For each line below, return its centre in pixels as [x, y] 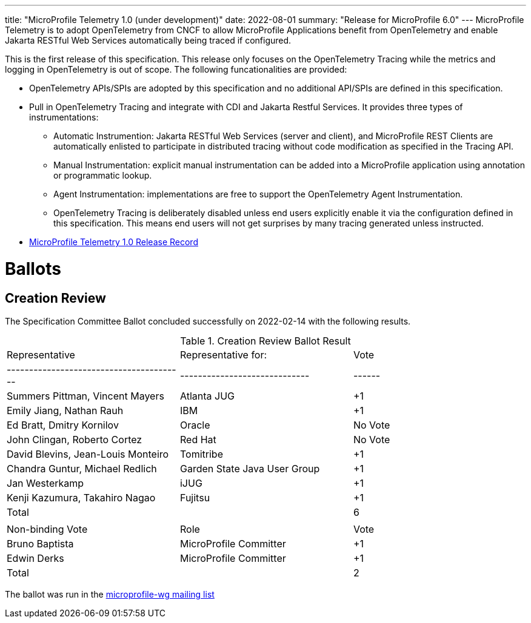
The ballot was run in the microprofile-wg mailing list [110, 594]
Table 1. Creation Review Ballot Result [265, 341]
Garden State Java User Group [250, 468]
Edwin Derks [35, 558]
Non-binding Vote [47, 529]
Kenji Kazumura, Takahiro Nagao [81, 497]
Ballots [33, 269]
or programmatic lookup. [103, 175]
